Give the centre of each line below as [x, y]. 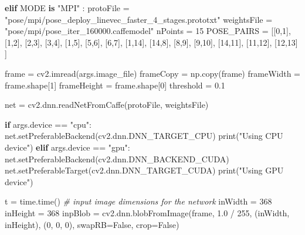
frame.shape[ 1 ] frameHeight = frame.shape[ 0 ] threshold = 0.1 [115, 85]
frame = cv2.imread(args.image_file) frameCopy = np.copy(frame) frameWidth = [152, 73]
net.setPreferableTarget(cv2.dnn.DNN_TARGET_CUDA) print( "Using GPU [144, 170]
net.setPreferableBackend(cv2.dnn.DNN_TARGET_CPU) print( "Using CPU [144, 136]
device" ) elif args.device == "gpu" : [67, 147]
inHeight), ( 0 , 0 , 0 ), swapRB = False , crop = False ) [92, 224]
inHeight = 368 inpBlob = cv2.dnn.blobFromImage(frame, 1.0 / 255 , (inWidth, [147, 212]
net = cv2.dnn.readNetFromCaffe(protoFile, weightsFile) [107, 105]
